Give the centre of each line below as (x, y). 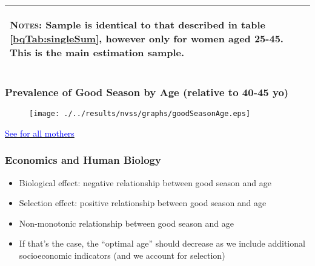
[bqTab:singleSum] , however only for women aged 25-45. (147, 38)
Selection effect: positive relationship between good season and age (143, 203)
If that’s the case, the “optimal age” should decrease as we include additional (162, 243)
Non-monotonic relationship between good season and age (126, 223)
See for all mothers (40, 133)
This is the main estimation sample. (97, 52)
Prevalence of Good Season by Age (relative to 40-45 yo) (147, 92)
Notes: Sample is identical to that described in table (138, 24)
